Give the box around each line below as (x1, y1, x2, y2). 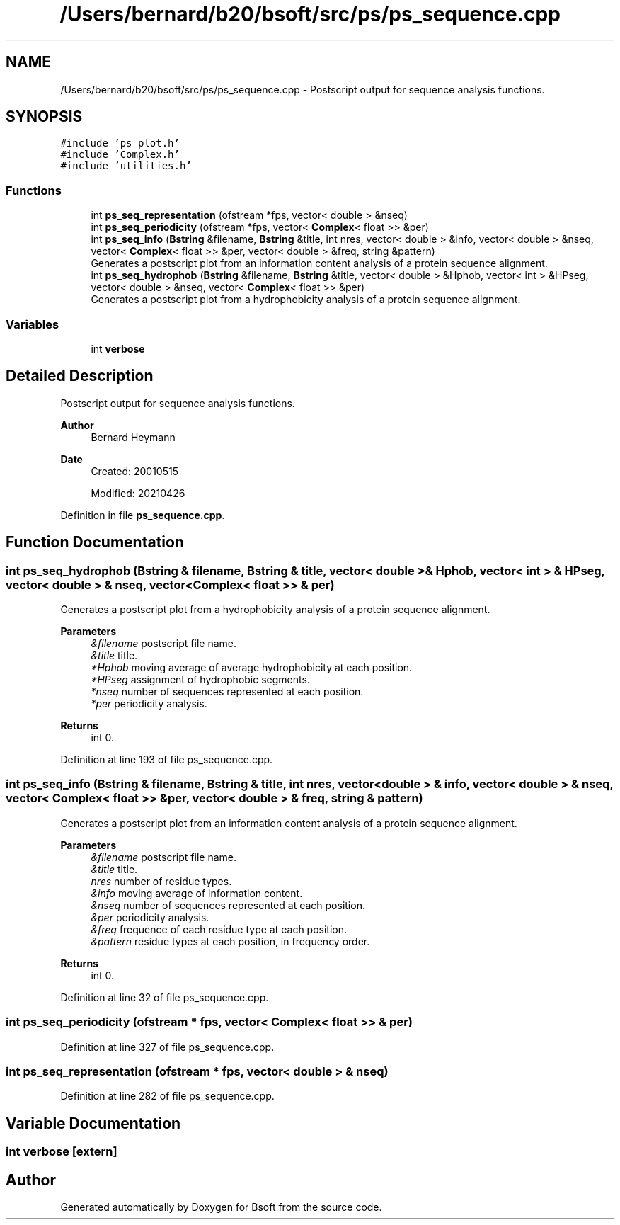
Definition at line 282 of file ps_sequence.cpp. (60, 1090, 275, 1102)
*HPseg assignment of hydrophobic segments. (91, 673, 310, 685)
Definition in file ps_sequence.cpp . (60, 508, 225, 521)
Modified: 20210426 (91, 486, 185, 499)
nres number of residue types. (91, 874, 232, 887)
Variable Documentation (6, 1114, 181, 1132)
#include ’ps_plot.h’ (60, 137, 180, 149)
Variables (6, 317, 59, 331)
